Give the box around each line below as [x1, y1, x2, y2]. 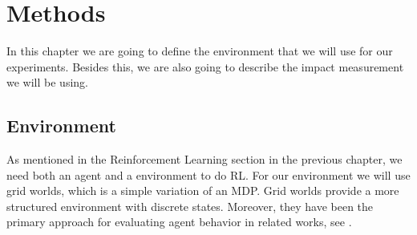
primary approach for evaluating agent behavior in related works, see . [6, 213, 352, 230]
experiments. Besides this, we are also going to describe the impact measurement [6, 58, 404, 75]
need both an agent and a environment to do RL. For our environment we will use [6, 166, 411, 183]
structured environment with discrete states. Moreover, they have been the [6, 197, 374, 214]
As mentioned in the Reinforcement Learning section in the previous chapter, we [6, 151, 403, 168]
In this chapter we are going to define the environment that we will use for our [6, 43, 393, 59]
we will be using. [6, 74, 88, 91]
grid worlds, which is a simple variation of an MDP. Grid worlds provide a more [6, 182, 399, 199]
